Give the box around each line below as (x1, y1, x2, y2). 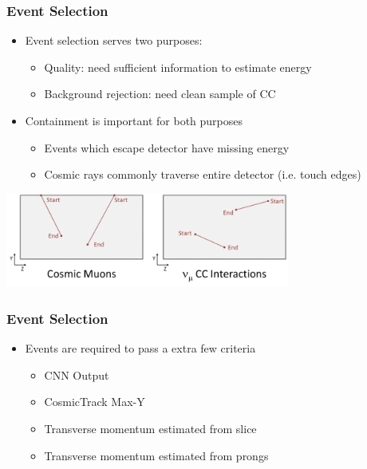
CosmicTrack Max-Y (44, 393, 145, 410)
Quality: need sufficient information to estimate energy (44, 58, 312, 75)
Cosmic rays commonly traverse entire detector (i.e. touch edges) (44, 166, 361, 183)
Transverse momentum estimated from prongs (44, 447, 269, 463)
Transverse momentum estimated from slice (44, 420, 257, 436)
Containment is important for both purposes (25, 112, 243, 128)
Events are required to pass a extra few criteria (25, 340, 256, 357)
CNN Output (44, 366, 109, 383)
